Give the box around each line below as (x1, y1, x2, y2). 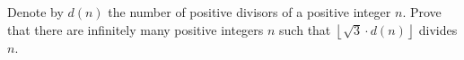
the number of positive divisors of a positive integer (108, 3, 391, 21)
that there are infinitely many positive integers (7, 20, 264, 39)
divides (418, 20, 458, 39)
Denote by (7, 3, 64, 21)
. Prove (402, 3, 442, 21)
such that (279, 20, 331, 39)
